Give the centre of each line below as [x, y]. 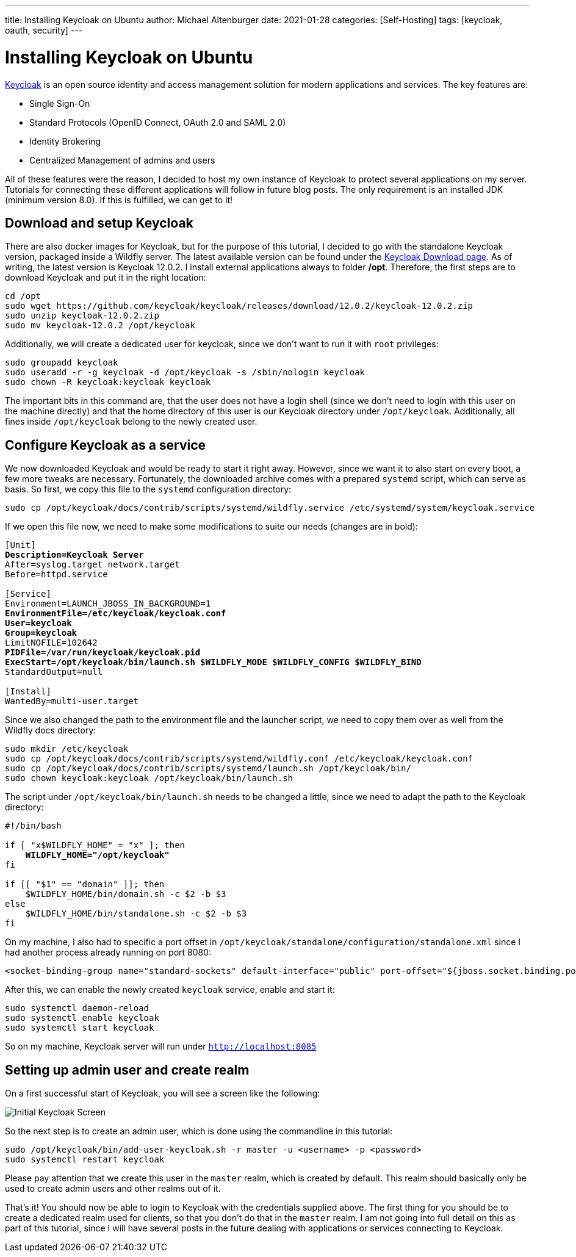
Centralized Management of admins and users [122, 160]
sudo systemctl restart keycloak [85, 1160]
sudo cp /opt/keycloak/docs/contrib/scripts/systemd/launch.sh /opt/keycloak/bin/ [208, 769]
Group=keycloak [41, 633]
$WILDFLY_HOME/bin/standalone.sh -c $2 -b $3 [136, 914]
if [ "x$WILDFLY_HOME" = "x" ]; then [95, 845]
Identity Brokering [65, 141]
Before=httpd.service [56, 574]
